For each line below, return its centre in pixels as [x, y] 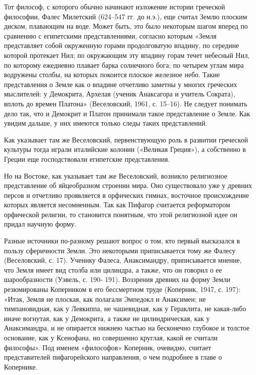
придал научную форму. [40, 224]
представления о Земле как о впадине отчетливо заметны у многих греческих [121, 84]
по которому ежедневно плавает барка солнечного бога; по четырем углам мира [124, 65]
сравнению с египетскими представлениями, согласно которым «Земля [110, 35]
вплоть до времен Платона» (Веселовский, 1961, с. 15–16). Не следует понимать [126, 103]
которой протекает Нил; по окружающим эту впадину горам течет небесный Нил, [127, 55]
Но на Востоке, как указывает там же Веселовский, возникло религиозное [116, 175]
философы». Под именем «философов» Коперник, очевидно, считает [108, 347]
